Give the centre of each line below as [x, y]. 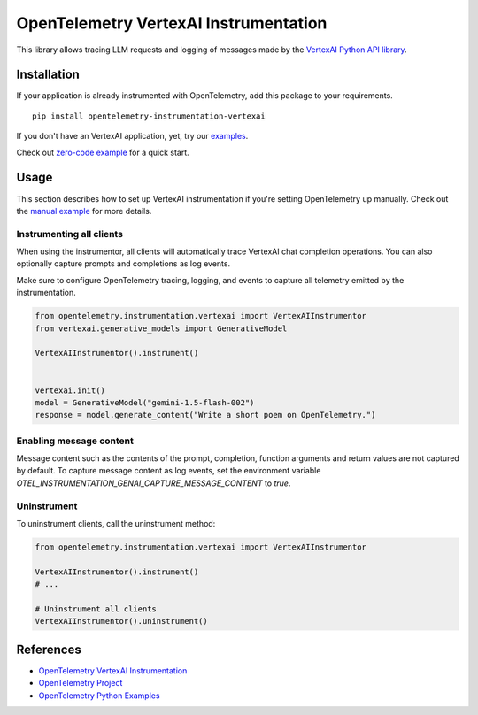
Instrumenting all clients [70, 234]
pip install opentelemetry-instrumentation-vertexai [149, 116]
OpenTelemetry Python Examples [99, 696]
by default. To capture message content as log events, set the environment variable [169, 471]
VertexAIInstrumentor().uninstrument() [121, 621]
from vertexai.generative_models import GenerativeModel [161, 328]
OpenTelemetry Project [81, 683]
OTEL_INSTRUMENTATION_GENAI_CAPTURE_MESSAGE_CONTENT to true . [154, 483]
